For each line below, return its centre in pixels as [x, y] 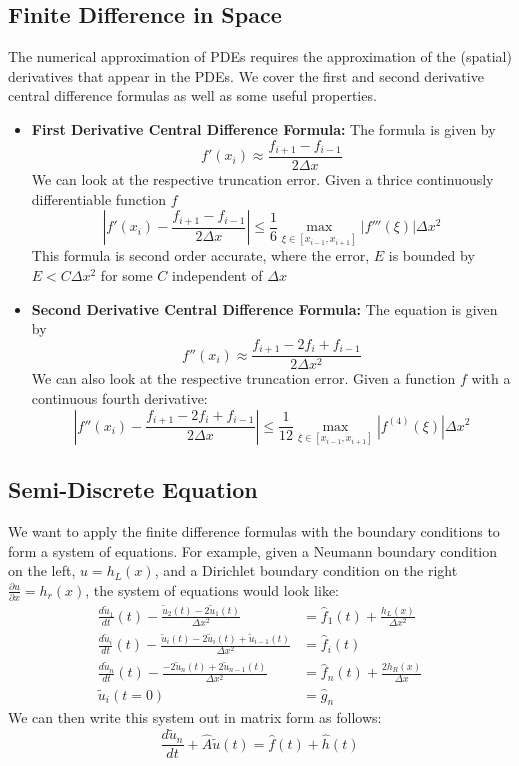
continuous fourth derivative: [119, 397]
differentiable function [99, 198]
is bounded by [431, 255]
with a [491, 378]
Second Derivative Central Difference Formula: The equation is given [264, 308]
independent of [217, 275]
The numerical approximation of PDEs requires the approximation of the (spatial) [260, 56]
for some [126, 275]
